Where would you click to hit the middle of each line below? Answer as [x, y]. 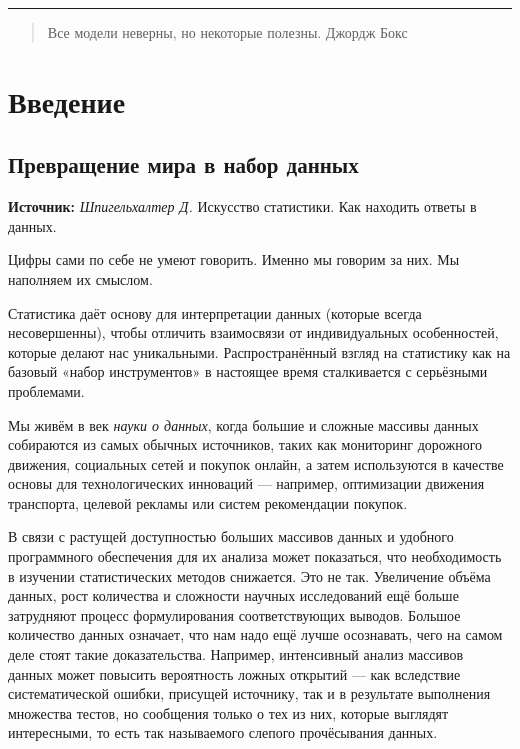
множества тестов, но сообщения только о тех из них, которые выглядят [228, 712]
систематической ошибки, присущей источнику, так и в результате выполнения [249, 693]
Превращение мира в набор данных [183, 164]
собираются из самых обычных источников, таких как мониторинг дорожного [245, 444]
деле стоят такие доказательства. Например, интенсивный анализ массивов [236, 654]
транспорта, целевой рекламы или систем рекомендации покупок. [208, 502]
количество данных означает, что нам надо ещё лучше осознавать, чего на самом [255, 634]
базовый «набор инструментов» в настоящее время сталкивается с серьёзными [248, 371]
